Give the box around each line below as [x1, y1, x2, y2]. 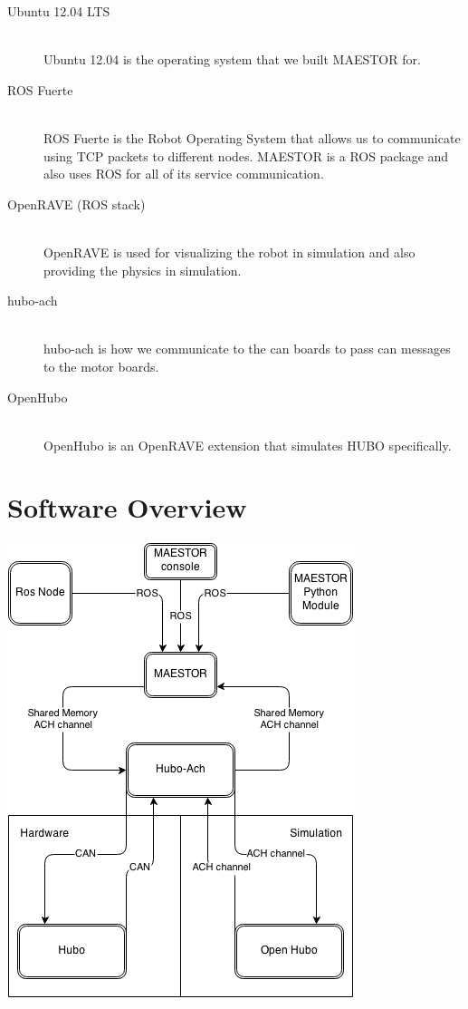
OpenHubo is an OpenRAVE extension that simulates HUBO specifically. [43, 435, 452, 454]
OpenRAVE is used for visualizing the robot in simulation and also [43, 242, 415, 261]
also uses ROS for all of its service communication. [43, 164, 324, 183]
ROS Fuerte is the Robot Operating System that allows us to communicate [43, 128, 461, 147]
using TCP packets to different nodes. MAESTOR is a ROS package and [43, 146, 449, 165]
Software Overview [7, 489, 247, 526]
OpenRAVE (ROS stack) [7, 194, 146, 213]
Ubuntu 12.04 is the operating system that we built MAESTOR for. [43, 50, 421, 69]
